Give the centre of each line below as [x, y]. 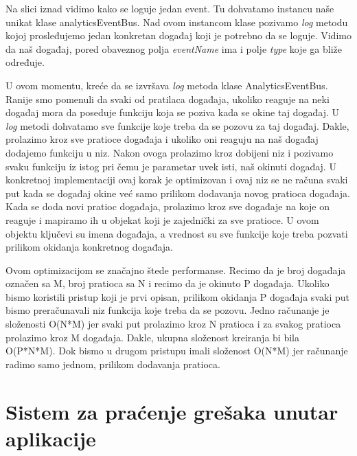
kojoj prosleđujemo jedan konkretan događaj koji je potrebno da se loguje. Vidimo [178, 35]
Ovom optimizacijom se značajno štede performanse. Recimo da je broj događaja [176, 270]
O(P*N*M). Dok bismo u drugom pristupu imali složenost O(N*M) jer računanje [177, 351]
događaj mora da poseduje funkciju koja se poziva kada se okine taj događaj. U [173, 112]
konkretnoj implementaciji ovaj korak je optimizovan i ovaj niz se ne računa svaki [177, 180]
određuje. [25, 62]
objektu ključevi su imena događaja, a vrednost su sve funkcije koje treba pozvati [177, 233]
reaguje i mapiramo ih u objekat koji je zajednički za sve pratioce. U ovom [162, 219]
